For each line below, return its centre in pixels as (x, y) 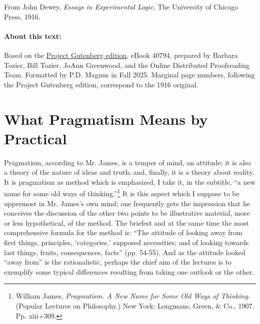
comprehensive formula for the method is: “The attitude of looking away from (123, 232)
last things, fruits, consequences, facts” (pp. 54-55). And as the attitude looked (125, 252)
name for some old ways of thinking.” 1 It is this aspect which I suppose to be (122, 193)
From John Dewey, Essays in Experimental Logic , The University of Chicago (121, 6)
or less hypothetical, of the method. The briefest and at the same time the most (126, 222)
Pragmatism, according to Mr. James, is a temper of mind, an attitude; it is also (127, 162)
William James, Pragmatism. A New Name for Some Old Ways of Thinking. (133, 296)
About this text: (33, 36)
